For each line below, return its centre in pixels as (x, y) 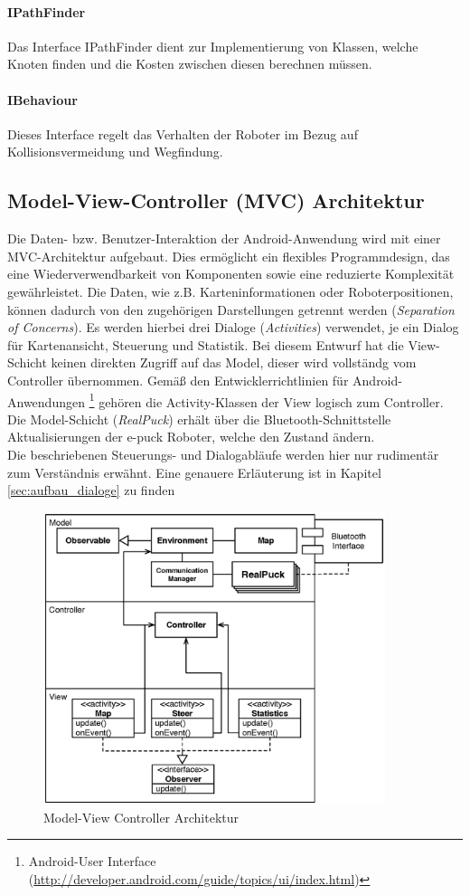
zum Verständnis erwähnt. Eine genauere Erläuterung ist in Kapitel (194, 472)
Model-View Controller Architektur (141, 817)
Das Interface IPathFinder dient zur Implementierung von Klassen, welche (213, 46)
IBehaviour (42, 99)
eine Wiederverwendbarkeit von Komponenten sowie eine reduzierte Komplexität (231, 274)
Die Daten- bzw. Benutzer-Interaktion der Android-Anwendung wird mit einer (224, 238)
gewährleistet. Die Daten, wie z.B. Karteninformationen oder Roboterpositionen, (230, 291)
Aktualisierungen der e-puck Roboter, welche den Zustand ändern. (191, 437)
